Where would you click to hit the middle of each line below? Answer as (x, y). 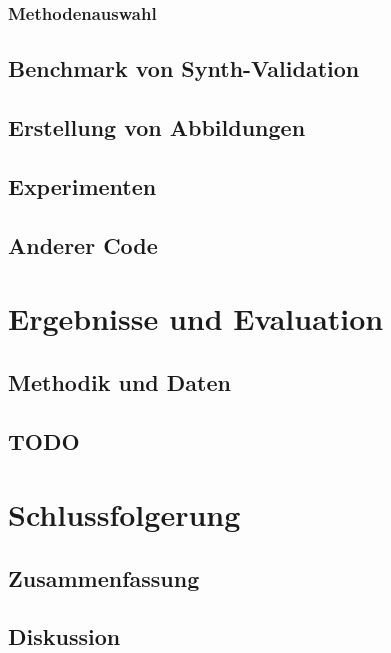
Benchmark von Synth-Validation (184, 68)
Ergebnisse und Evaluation (196, 318)
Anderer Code (83, 244)
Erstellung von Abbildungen (157, 127)
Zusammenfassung (104, 577)
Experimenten (82, 185)
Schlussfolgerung (124, 514)
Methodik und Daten (119, 381)
